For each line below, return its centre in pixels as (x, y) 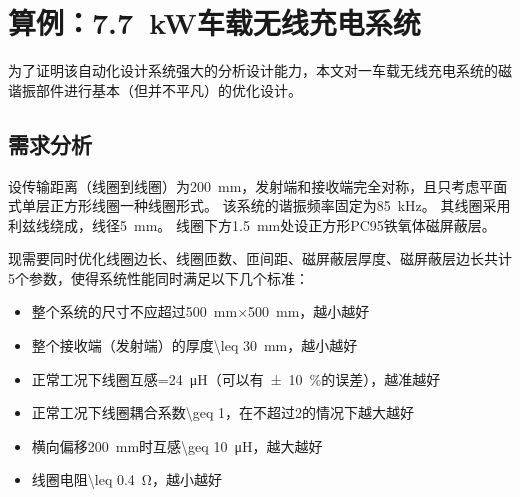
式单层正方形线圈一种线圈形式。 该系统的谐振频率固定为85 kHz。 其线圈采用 (259, 205)
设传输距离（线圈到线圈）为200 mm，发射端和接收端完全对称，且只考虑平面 (258, 185)
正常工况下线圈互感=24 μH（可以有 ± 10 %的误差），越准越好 (236, 378)
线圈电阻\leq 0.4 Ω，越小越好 (126, 479)
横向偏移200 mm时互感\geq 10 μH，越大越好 (177, 445)
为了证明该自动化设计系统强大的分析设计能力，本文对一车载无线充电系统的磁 (260, 70)
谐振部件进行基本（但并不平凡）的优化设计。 (155, 89)
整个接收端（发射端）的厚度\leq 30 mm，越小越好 (194, 345)
